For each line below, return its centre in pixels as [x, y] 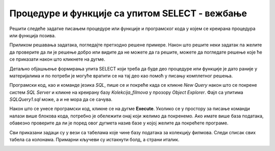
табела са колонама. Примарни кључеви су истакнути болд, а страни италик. [94, 140]
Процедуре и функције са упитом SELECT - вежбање [128, 13]
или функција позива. [33, 35]
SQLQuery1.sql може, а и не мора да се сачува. [61, 99]
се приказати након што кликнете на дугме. [57, 59]
